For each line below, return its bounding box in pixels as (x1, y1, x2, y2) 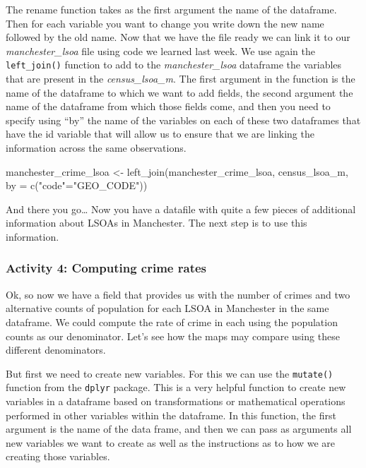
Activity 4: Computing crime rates (6, 259, 206, 277)
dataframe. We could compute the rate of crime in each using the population (6, 314, 338, 329)
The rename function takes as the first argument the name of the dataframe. (6, 2, 337, 16)
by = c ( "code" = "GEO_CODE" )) (6, 178, 148, 193)
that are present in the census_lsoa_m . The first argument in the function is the (6, 71, 355, 86)
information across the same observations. (6, 140, 187, 155)
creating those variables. (6, 449, 110, 464)
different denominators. (6, 342, 106, 357)
